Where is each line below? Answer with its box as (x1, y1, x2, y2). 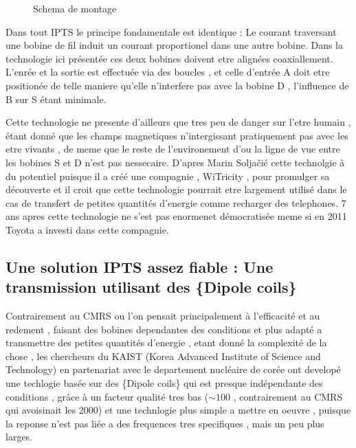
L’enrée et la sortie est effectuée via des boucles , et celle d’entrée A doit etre (5, 65, 330, 79)
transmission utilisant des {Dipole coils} (5, 276, 297, 298)
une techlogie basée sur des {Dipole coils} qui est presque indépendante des (5, 376, 323, 390)
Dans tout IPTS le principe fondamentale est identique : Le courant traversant (5, 24, 337, 38)
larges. (5, 429, 33, 444)
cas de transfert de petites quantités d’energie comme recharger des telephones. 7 (5, 195, 346, 210)
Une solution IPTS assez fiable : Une (5, 256, 274, 277)
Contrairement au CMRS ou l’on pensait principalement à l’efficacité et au (5, 309, 320, 323)
